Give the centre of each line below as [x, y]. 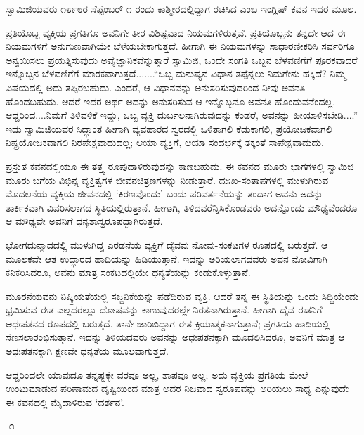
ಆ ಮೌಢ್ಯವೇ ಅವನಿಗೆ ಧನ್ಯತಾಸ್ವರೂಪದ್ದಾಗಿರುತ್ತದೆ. [84, 221]
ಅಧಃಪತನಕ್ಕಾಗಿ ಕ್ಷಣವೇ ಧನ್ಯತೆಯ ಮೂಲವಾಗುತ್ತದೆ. [87, 351]
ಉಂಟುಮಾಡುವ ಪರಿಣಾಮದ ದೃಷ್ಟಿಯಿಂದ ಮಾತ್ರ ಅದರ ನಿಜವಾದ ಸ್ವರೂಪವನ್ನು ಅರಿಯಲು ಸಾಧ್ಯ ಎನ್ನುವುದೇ [177, 388]
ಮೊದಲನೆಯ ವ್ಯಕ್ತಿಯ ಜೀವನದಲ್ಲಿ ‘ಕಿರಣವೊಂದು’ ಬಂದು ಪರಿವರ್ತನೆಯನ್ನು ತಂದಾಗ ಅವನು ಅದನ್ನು [164, 194]
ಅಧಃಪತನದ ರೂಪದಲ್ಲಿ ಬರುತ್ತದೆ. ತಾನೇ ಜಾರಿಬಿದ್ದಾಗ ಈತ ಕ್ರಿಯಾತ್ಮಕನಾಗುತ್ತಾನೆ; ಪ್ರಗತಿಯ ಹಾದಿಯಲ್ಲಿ [168, 323]
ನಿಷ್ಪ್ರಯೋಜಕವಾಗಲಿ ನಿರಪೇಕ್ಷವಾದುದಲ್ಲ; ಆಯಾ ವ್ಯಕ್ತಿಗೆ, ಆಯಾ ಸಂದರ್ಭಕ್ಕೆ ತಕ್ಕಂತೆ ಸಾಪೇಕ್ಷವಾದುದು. [165, 142]
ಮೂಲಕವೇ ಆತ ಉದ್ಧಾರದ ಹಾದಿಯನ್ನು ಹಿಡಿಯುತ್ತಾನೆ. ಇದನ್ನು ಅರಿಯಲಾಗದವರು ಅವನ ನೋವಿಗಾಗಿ [167, 258]
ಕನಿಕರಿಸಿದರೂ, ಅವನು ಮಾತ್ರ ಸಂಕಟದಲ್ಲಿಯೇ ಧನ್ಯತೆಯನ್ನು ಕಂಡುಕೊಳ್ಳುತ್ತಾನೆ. [128, 272]
